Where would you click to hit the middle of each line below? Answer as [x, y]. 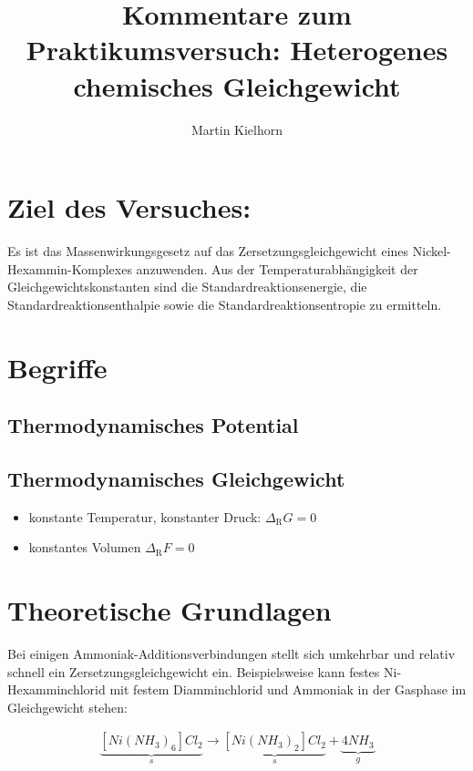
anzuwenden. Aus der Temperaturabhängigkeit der [277, 268]
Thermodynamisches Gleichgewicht [176, 478]
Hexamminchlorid [57, 689]
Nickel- [432, 251]
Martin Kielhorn [237, 129]
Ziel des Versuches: [129, 207]
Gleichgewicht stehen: [67, 707]
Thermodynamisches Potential [153, 425]
